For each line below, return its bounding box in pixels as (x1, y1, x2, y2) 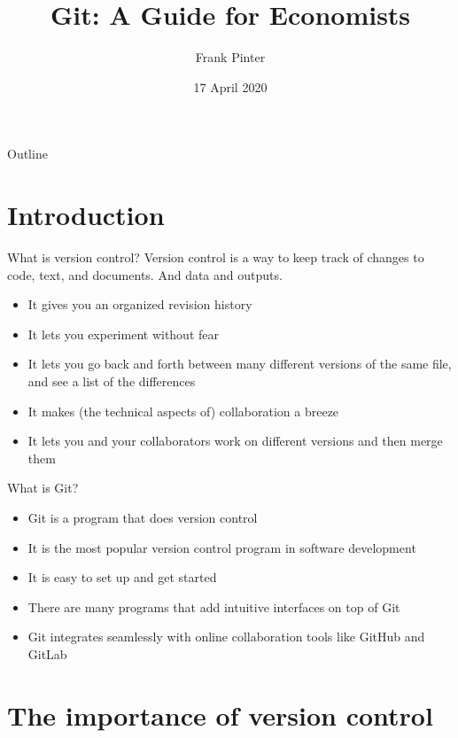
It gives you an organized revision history (27, 295, 252, 314)
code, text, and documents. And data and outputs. (7, 265, 283, 284)
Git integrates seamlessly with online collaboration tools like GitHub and (27, 627, 425, 646)
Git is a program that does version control (27, 508, 258, 526)
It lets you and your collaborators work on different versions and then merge (27, 431, 443, 450)
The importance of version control (7, 696, 433, 733)
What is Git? (7, 478, 79, 497)
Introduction (7, 197, 165, 233)
